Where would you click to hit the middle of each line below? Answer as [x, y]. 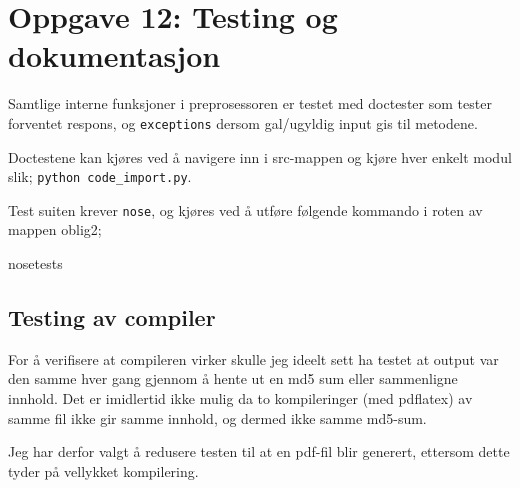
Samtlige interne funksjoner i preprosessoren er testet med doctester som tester [250, 103]
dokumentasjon [114, 55]
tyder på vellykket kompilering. [103, 470]
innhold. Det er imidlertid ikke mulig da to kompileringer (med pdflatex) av [240, 398]
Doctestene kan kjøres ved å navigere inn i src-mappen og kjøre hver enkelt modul [260, 156]
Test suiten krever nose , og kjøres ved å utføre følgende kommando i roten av [245, 209]
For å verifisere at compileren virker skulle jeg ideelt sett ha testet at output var [253, 358]
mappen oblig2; [55, 229]
